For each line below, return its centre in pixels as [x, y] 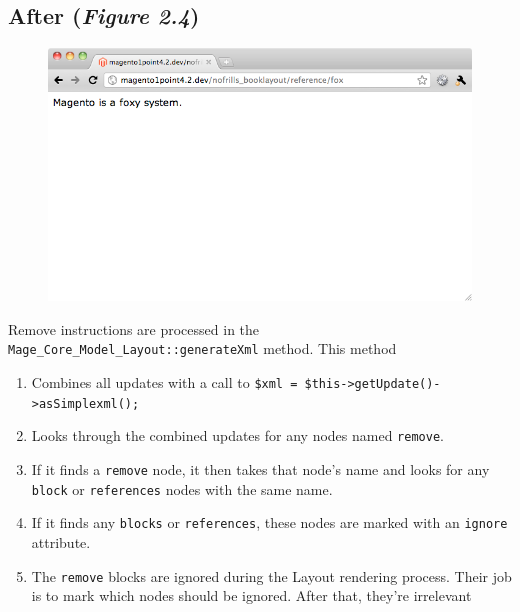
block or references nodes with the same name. [182, 488]
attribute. [61, 541]
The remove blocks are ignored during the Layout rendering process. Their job [271, 575]
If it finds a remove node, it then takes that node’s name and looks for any [260, 468]
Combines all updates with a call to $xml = [164, 381]
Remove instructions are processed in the [134, 328]
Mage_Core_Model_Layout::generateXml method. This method [202, 348]
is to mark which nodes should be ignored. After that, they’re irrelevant [251, 595]
